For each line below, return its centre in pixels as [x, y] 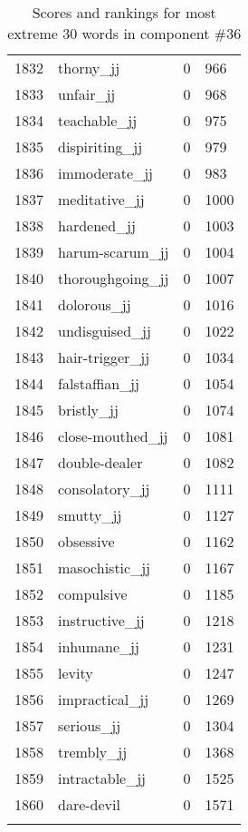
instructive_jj [101, 620]
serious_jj [90, 725]
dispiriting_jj [100, 147]
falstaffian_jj [99, 383]
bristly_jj [88, 410]
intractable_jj [102, 778]
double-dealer [100, 462]
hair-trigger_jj [104, 357]
